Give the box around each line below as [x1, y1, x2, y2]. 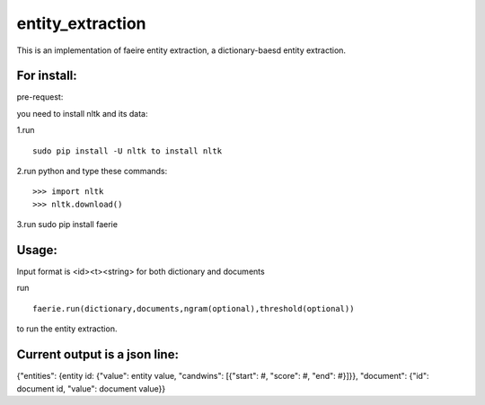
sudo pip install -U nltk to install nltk [32, 145, 223, 156]
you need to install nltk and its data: [16, 108, 148, 119]
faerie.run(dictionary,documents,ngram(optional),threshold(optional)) [32, 304, 355, 313]
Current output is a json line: [16, 347, 180, 363]
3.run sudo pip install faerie [16, 219, 119, 230]
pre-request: [16, 92, 64, 102]
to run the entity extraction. [16, 323, 118, 334]
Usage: [16, 242, 58, 258]
